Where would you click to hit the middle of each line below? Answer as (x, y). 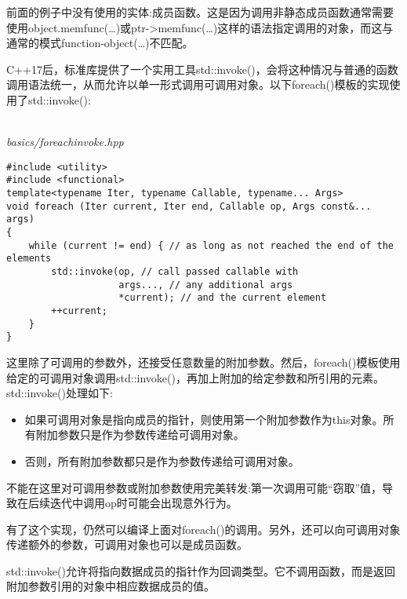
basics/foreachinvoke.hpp (65, 142)
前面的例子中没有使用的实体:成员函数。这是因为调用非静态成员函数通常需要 (200, 12)
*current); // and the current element (223, 298)
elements (29, 259)
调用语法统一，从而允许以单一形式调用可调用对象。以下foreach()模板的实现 (198, 84)
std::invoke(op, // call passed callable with (175, 272)
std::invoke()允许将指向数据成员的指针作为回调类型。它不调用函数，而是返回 (201, 570)
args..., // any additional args (206, 285)
